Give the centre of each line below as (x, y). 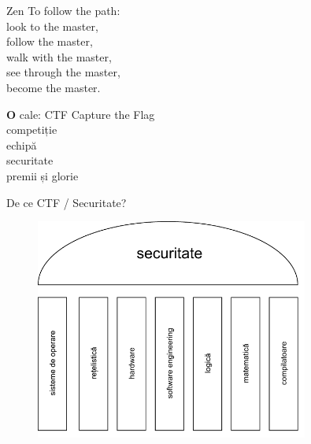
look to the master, (52, 26)
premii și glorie (43, 175)
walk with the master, (59, 56)
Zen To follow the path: (63, 10)
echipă (22, 144)
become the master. (54, 87)
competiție (32, 129)
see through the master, (63, 72)
